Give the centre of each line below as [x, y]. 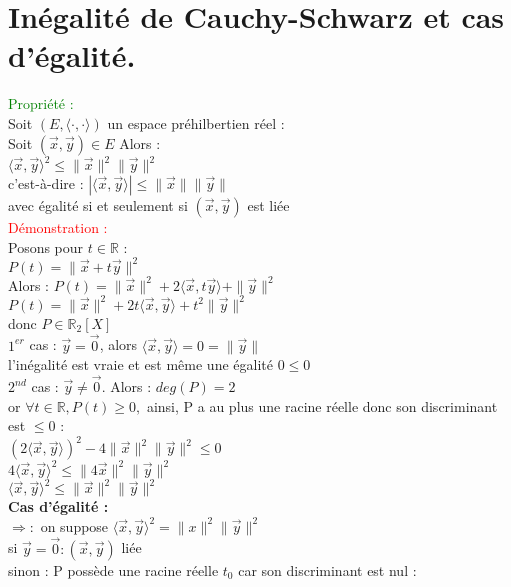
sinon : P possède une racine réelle [113, 569]
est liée [268, 205]
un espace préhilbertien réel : [196, 122]
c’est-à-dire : [46, 183]
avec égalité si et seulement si [98, 205]
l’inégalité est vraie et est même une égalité [140, 364]
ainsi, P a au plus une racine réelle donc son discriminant [322, 405]
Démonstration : [58, 227]
